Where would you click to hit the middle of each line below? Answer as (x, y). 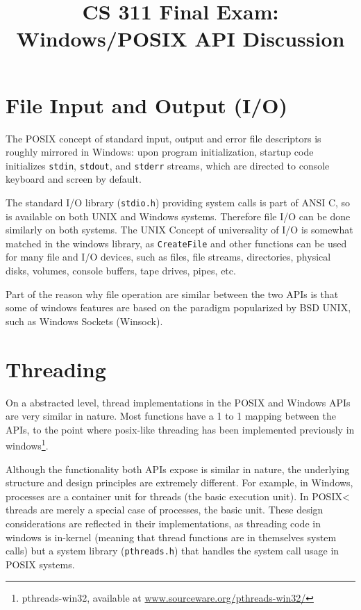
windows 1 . (27, 444)
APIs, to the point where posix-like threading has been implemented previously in (180, 429)
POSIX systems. (40, 564)
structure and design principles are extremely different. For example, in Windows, (179, 483)
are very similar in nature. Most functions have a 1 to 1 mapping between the (171, 416)
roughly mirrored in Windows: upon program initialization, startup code (160, 152)
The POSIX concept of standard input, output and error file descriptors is (163, 138)
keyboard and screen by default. (74, 179)
